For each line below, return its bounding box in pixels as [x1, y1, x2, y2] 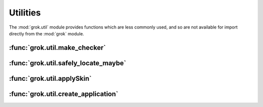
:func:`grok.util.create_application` [9, 90, 119, 98]
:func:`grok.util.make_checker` [9, 44, 106, 52]
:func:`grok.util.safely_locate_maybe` [9, 59, 127, 67]
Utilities [9, 7, 41, 18]
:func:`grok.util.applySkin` [9, 74, 92, 82]
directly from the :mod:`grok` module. [9, 31, 84, 36]
